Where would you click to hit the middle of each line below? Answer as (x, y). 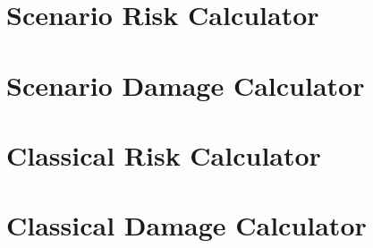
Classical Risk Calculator (164, 154)
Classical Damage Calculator (186, 225)
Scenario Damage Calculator (186, 85)
